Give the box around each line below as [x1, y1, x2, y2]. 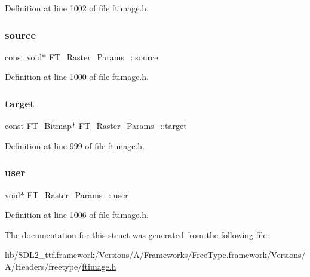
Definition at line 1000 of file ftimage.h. [5, 70, 149, 83]
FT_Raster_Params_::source [48, 50, 158, 63]
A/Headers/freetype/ [5, 260, 82, 272]
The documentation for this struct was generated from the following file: [5, 228, 269, 241]
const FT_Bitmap [5, 119, 72, 132]
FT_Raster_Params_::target [78, 119, 187, 132]
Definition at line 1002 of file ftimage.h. [5, 2, 149, 14]
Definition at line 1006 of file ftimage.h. [5, 208, 149, 221]
